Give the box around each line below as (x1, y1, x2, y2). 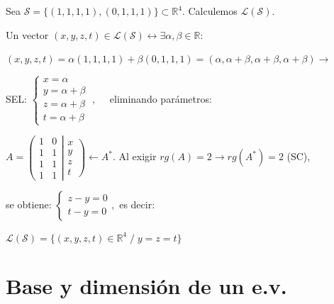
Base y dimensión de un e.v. (6, 271, 287, 300)
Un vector (6, 27, 49, 42)
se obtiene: (6, 196, 52, 211)
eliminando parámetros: (109, 91, 212, 106)
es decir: (119, 196, 155, 211)
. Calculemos (182, 4, 238, 18)
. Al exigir (113, 149, 157, 164)
